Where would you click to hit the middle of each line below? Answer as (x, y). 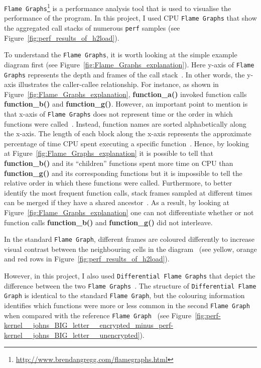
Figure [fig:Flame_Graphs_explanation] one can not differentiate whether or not (129, 212)
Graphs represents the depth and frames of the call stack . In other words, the (124, 74)
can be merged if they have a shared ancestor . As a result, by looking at (117, 202)
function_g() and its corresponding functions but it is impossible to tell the (123, 173)
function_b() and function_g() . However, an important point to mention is (126, 104)
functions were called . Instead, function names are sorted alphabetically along (125, 123)
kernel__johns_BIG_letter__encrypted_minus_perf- (89, 325)
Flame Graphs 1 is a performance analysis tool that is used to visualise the (118, 7)
